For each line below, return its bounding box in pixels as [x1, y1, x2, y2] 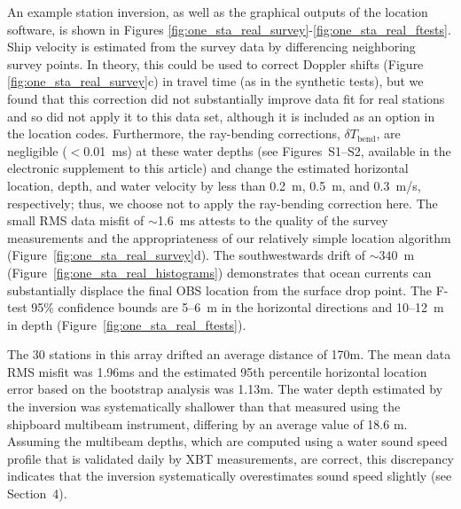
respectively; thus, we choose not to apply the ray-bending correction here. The [7, 193, 438, 212]
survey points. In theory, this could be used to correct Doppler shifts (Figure [7, 54, 424, 73]
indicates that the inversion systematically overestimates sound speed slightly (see [7, 466, 452, 485]
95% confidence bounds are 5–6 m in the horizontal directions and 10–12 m [31, 298, 444, 317]
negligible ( [7, 141, 67, 160]
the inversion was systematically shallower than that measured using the [7, 397, 401, 416]
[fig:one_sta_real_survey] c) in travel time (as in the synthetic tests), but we [7, 72, 424, 90]
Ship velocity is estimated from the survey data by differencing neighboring [7, 37, 416, 56]
